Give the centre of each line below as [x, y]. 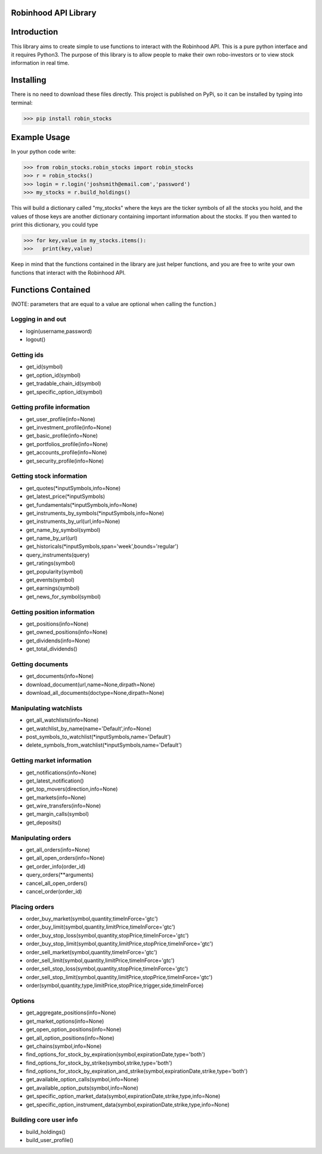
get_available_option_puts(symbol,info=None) [82, 1088]
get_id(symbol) [44, 367]
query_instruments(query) [58, 555]
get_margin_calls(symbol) [58, 814]
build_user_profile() [50, 1140]
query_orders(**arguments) [60, 875]
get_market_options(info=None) [65, 1021]
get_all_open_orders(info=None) [65, 858]
